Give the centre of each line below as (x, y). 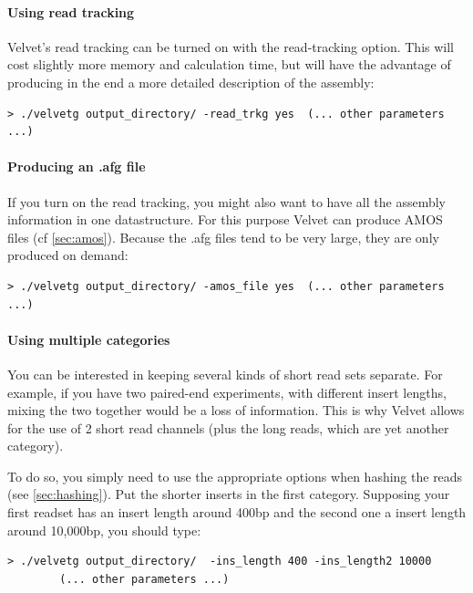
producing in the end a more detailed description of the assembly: (191, 82)
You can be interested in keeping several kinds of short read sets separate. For (225, 374)
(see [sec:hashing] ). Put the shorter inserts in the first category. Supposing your (229, 494)
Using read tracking (71, 11)
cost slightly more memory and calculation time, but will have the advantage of (229, 64)
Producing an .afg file (77, 166)
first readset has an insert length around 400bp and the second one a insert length (237, 512)
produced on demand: (68, 255)
